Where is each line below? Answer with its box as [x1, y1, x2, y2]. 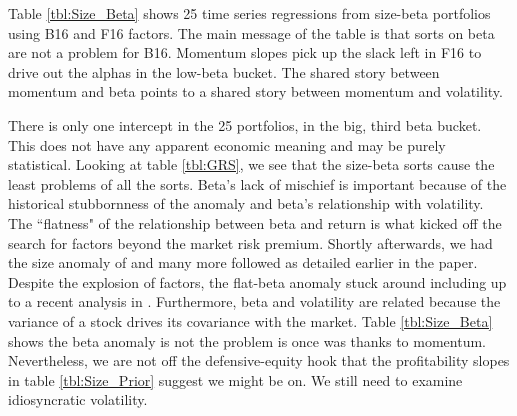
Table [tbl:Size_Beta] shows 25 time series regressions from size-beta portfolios [8, 3, 491, 23]
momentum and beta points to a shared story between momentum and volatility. [8, 81, 503, 102]
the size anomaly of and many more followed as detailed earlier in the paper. [8, 252, 478, 273]
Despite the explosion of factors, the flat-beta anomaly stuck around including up [8, 271, 507, 292]
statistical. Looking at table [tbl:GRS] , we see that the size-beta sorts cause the [8, 154, 495, 175]
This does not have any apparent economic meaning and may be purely [8, 134, 446, 155]
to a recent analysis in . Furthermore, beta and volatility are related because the [8, 291, 501, 312]
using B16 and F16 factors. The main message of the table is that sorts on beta [8, 22, 495, 43]
